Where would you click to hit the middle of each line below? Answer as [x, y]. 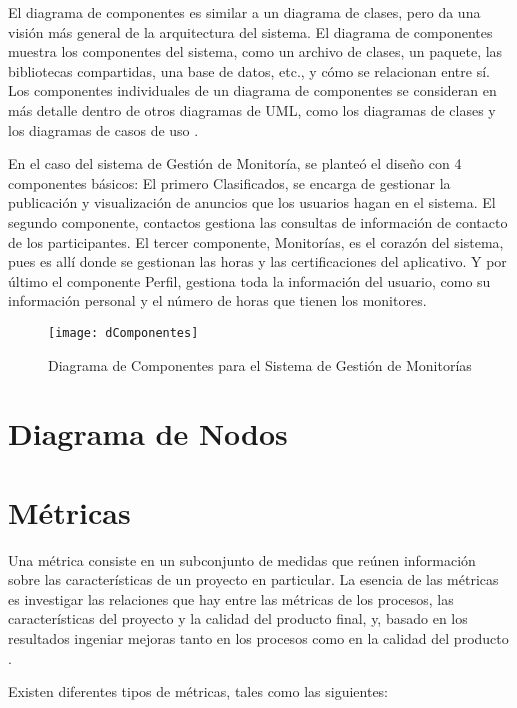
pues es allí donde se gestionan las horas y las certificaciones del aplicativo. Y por [257, 261]
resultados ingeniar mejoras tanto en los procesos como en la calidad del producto [258, 638]
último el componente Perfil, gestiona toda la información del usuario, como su [249, 280]
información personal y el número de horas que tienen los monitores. [217, 300]
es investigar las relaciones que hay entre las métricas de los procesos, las [231, 598]
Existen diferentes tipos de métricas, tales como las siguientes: [198, 691]
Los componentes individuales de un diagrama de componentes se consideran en [252, 90]
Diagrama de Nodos [148, 433]
